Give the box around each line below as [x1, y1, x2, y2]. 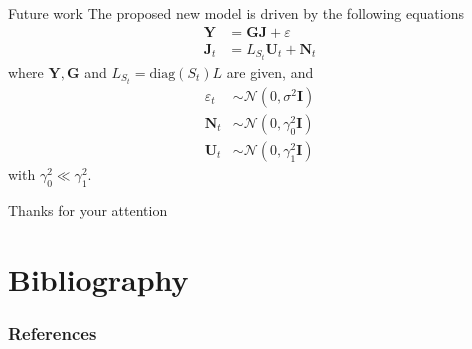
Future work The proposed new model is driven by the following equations [8, 3, 465, 23]
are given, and [226, 61, 314, 82]
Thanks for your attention [8, 199, 168, 220]
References [8, 320, 97, 345]
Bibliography [8, 258, 189, 299]
